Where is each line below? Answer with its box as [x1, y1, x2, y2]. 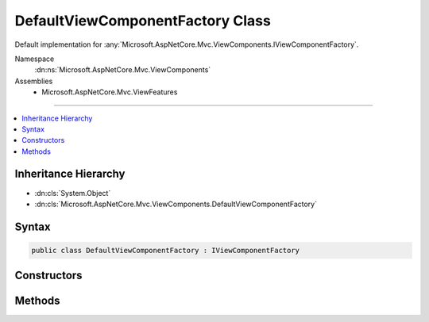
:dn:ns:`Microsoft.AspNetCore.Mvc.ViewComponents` [34, 65, 211, 75]
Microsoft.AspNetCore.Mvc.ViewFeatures [41, 87, 178, 97]
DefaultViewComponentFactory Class [14, 12, 272, 29]
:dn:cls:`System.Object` [34, 188, 111, 197]
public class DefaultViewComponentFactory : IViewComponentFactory [31, 246, 300, 255]
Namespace [14, 54, 55, 63]
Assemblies [14, 76, 53, 86]
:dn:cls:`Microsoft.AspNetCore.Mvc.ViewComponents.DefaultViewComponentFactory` [34, 199, 318, 209]
